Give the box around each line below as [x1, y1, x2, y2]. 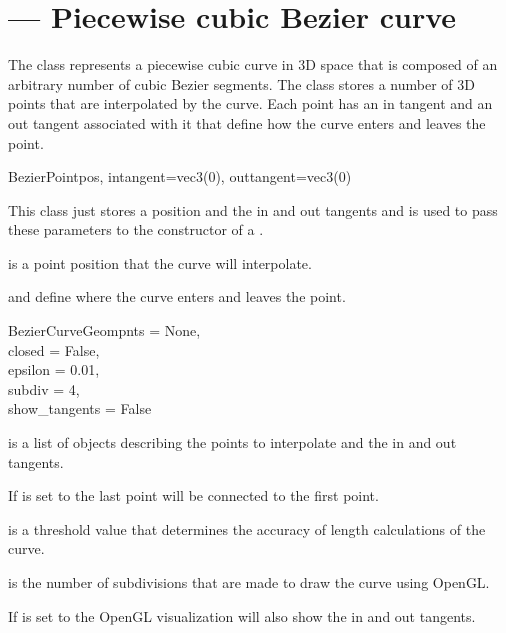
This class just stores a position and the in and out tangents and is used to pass [8, 199, 498, 220]
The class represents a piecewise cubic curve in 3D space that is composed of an [8, 54, 498, 75]
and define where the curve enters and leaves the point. [8, 286, 346, 307]
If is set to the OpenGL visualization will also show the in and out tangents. [8, 605, 476, 626]
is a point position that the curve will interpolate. [8, 252, 312, 273]
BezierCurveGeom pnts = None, [8, 320, 201, 341]
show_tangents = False [8, 398, 152, 419]
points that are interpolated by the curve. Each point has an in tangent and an [8, 93, 493, 114]
